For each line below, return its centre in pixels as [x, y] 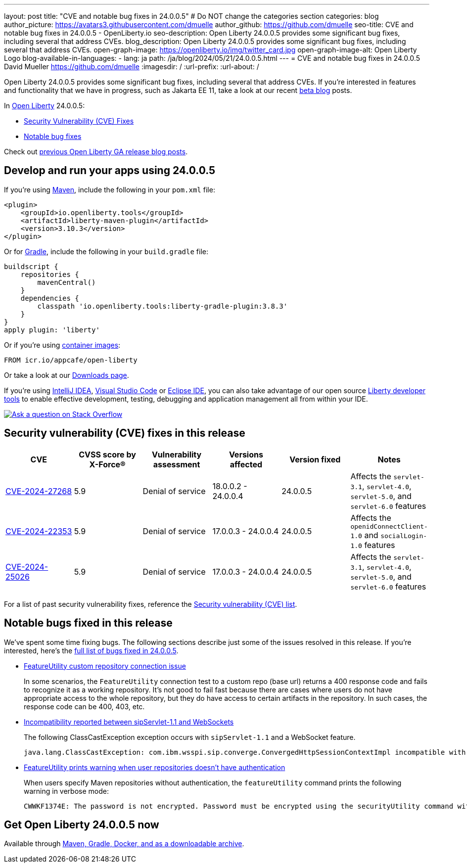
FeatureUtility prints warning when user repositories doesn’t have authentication [155, 767]
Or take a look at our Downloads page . [67, 375]
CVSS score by [107, 454]
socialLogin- [404, 536]
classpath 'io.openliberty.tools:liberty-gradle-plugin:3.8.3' [163, 306]
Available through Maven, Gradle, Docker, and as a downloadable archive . [124, 844]
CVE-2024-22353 [39, 531]
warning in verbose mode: [66, 791]
